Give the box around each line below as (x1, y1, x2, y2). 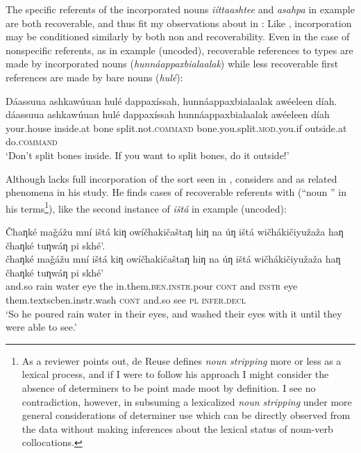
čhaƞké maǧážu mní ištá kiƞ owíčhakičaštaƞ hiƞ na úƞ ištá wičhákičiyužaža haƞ (6, 252, 341, 266)
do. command (6, 134, 58, 149)
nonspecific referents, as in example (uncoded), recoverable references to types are (6, 42, 353, 57)
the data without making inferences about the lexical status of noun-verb (22, 421, 333, 436)
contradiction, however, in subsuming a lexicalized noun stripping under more (22, 394, 352, 409)
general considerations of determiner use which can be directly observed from (22, 408, 351, 422)
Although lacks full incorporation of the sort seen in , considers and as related (6, 171, 337, 186)
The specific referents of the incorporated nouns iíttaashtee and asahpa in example (6, 2, 355, 16)
